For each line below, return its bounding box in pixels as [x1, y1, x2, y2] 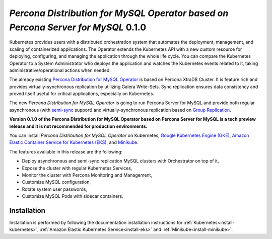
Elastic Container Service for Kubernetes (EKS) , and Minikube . [9, 139, 139, 145]
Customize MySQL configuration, [22, 179, 91, 185]
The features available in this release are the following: [9, 148, 123, 154]
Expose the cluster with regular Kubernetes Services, [22, 165, 132, 171]
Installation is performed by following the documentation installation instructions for [9, 219, 183, 226]
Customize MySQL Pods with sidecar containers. [22, 193, 123, 199]
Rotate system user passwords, [22, 186, 88, 192]
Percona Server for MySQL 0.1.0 [9, 22, 147, 33]
